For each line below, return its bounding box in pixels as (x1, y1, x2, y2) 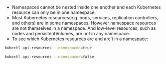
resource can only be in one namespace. (11, 9, 96, 15)
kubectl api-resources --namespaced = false (4, 54, 94, 59)
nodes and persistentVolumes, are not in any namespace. (11, 31, 130, 36)
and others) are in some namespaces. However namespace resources (11, 20, 157, 26)
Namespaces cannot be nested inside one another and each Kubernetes (11, 4, 161, 10)
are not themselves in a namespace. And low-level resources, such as (11, 25, 156, 31)
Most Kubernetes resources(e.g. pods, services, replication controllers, (11, 15, 159, 20)
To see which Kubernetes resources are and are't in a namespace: (11, 36, 148, 42)
